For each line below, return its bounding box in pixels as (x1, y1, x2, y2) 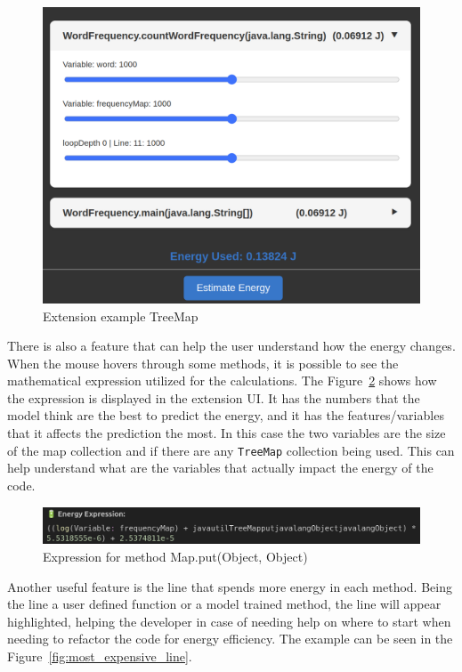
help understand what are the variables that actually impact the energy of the (7, 458, 434, 477)
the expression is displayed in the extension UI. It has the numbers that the (7, 388, 420, 407)
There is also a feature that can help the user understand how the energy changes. (7, 336, 456, 355)
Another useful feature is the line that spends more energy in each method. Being (7, 577, 452, 595)
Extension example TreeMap (43, 306, 199, 325)
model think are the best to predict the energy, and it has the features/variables (7, 406, 444, 425)
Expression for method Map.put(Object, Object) (43, 547, 308, 565)
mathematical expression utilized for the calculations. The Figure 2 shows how (7, 371, 437, 390)
